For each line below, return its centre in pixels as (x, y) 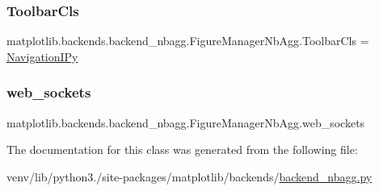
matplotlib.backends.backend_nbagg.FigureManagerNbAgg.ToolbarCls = (188, 41)
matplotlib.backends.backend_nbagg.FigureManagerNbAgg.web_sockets (186, 122)
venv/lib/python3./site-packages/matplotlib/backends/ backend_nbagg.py (189, 176)
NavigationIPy (42, 56)
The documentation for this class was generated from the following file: (182, 149)
